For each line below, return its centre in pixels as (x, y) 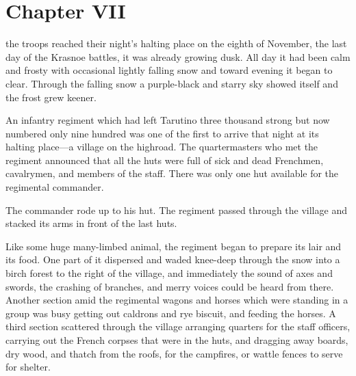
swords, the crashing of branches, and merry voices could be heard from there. (170, 286)
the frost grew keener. (51, 97)
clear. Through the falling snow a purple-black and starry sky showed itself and (172, 83)
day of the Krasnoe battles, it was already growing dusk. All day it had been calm (178, 56)
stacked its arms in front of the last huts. (91, 223)
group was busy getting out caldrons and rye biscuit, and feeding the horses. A (171, 313)
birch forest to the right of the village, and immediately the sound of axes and (169, 273)
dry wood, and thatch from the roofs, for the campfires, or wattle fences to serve (174, 353)
